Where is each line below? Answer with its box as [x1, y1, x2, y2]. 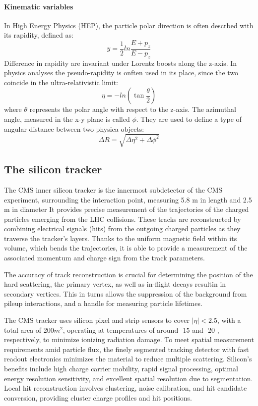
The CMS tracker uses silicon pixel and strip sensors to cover [4, 315, 190, 325]
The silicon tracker [4, 161, 102, 177]
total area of [4, 324, 42, 335]
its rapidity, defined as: [4, 30, 73, 40]
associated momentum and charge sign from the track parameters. [4, 253, 205, 263]
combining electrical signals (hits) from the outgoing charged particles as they [4, 223, 241, 234]
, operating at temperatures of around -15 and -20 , [63, 324, 219, 335]
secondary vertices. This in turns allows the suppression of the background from [4, 288, 247, 299]
